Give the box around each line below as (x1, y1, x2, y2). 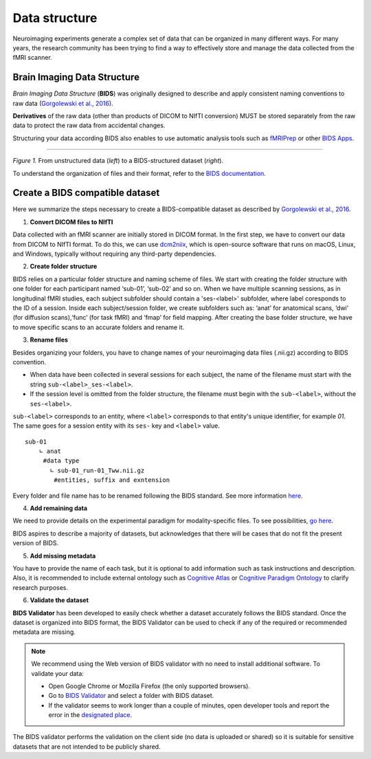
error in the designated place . (48, 711, 133, 719)
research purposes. (12, 583, 69, 591)
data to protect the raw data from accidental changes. (12, 121, 166, 130)
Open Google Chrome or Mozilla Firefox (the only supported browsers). (48, 681, 251, 690)
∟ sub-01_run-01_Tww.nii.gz (50, 466, 145, 474)
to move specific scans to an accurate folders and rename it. (12, 323, 185, 331)
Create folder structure (30, 262, 98, 271)
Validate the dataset (30, 596, 89, 604)
